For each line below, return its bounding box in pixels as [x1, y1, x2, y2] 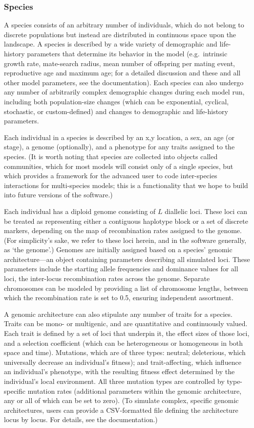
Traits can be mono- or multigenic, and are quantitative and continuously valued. [4, 318, 248, 329]
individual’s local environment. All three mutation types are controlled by [4, 376, 225, 386]
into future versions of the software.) [4, 190, 113, 200]
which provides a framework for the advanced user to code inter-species [4, 170, 217, 181]
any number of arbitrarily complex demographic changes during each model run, [4, 87, 245, 97]
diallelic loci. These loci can [165, 206, 248, 216]
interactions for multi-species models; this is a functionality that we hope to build [4, 180, 248, 190]
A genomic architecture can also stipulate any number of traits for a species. [4, 309, 233, 319]
